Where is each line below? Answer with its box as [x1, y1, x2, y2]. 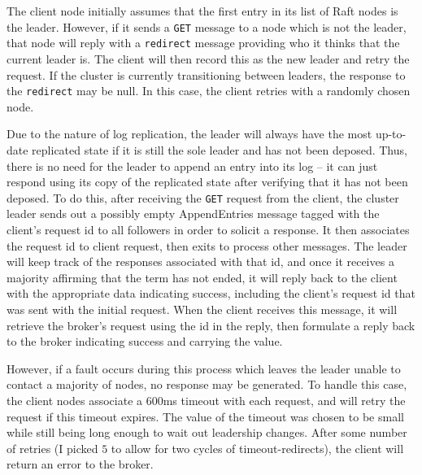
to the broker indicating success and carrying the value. [7, 333, 283, 350]
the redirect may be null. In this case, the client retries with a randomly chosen [7, 82, 411, 99]
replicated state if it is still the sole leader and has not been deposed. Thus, [32, 141, 407, 158]
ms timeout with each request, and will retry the [163, 391, 406, 408]
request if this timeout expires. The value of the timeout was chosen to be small [7, 407, 404, 425]
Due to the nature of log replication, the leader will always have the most [7, 125, 372, 142]
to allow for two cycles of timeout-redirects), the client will [111, 439, 404, 456]
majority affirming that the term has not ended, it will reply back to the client [7, 268, 398, 285]
